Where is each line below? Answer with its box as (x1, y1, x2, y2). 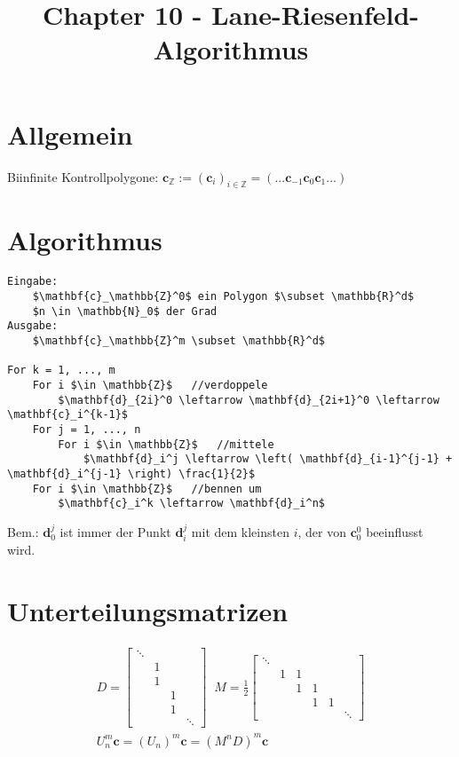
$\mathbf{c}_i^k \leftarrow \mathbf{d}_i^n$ (58, 497, 325, 510)
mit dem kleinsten (191, 522, 289, 540)
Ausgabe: (7, 319, 59, 333)
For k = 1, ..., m (7, 364, 115, 377)
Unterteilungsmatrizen (7, 593, 289, 629)
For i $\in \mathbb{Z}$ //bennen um (32, 482, 262, 495)
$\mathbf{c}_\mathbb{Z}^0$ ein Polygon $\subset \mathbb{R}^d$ (32, 290, 415, 304)
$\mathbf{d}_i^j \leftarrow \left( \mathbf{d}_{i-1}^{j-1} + (83, 453, 453, 466)
